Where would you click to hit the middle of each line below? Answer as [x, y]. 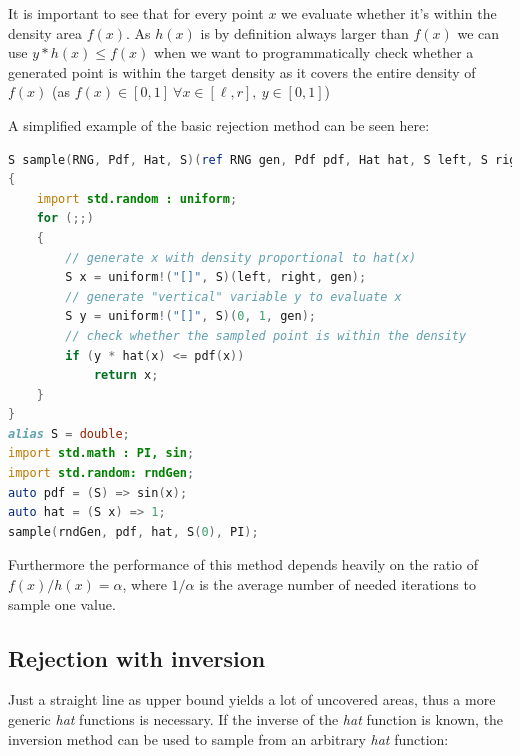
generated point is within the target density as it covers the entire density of [242, 71]
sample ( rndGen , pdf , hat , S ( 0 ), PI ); [133, 531]
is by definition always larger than [304, 32]
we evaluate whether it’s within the [389, 13]
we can [478, 32]
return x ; [126, 375]
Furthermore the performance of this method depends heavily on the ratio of [243, 564]
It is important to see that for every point [136, 13]
